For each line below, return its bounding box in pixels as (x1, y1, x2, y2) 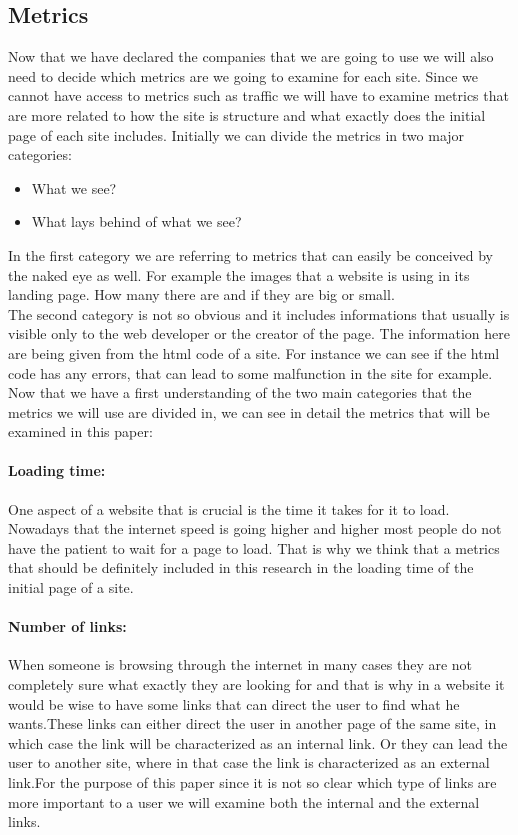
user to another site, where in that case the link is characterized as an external (8, 752, 490, 773)
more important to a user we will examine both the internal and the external (8, 791, 480, 812)
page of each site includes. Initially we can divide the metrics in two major (8, 124, 465, 145)
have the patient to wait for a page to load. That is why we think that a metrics (8, 537, 500, 558)
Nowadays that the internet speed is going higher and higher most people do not (8, 518, 502, 539)
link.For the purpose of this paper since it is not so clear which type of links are (8, 772, 497, 793)
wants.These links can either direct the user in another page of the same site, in (8, 713, 497, 734)
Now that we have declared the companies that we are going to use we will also (8, 46, 494, 67)
